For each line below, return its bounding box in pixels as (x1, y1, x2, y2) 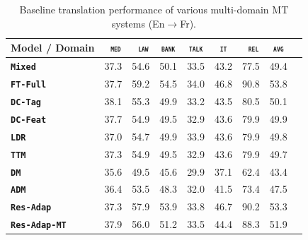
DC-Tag (11, 97, 41, 107)
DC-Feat (11, 114, 47, 125)
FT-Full (11, 80, 47, 90)
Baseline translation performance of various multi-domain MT (19, 2, 289, 16)
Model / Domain (11, 40, 95, 55)
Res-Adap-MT (11, 220, 67, 231)
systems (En (111, 16, 165, 30)
